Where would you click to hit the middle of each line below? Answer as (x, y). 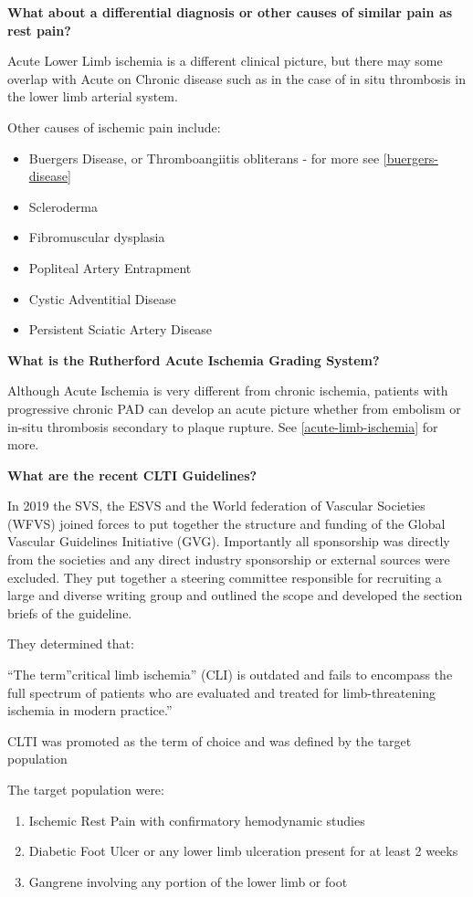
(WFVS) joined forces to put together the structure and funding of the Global (226, 523)
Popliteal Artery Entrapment (110, 267)
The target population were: (86, 789)
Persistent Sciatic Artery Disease (121, 329)
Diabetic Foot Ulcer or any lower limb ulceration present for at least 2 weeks (243, 851)
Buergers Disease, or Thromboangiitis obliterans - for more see (204, 158)
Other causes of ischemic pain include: (114, 127)
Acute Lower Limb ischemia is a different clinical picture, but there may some (225, 61)
